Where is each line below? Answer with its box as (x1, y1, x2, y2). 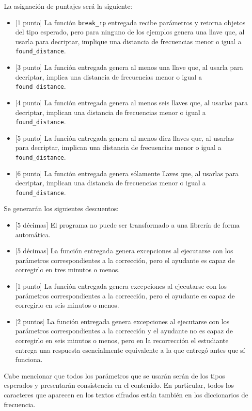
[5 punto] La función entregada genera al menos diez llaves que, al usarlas (15, 132, 234, 143)
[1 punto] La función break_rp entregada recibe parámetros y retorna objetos (15, 17, 246, 27)
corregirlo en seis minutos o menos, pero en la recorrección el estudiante (15, 335, 229, 345)
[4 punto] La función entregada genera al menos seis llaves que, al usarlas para (15, 97, 248, 107)
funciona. (15, 354, 43, 364)
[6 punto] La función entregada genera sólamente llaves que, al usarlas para (15, 168, 239, 178)
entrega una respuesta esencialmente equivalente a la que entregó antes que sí (15, 345, 245, 355)
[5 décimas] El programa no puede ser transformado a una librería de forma (15, 220, 240, 230)
